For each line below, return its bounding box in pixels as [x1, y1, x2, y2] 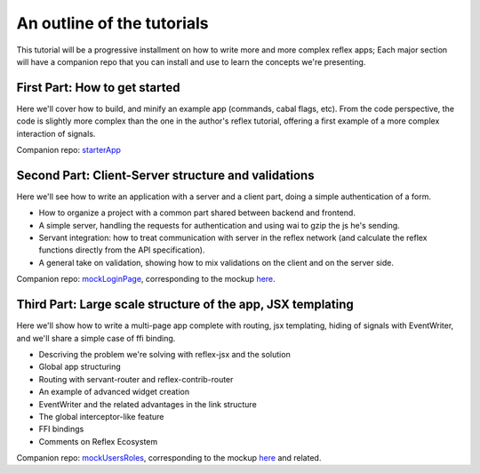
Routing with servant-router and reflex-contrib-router [38, 374, 234, 384]
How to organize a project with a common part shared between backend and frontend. [38, 207, 356, 218]
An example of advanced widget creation [38, 387, 190, 398]
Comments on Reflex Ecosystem [38, 436, 158, 446]
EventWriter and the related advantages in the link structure [38, 398, 257, 409]
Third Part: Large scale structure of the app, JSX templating [16, 297, 355, 312]
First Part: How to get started [16, 80, 180, 95]
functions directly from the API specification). [38, 245, 205, 255]
